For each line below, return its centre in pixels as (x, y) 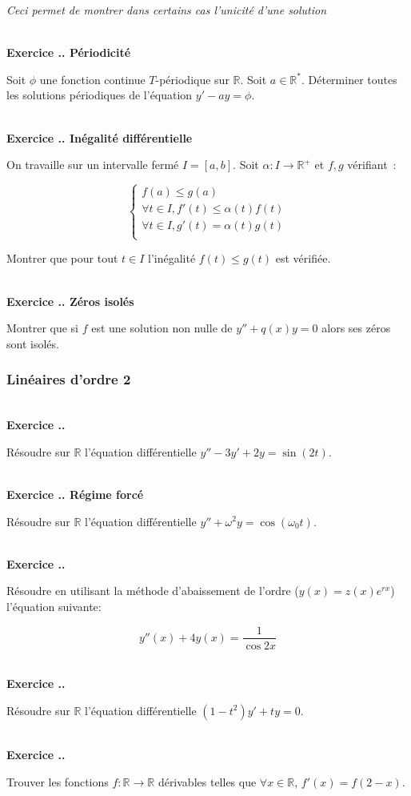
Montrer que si (42, 328)
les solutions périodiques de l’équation (100, 95)
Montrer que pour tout (62, 258)
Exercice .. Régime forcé (75, 494)
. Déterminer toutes (349, 79)
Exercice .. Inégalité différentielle (100, 137)
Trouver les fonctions (58, 781)
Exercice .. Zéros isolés (70, 301)
